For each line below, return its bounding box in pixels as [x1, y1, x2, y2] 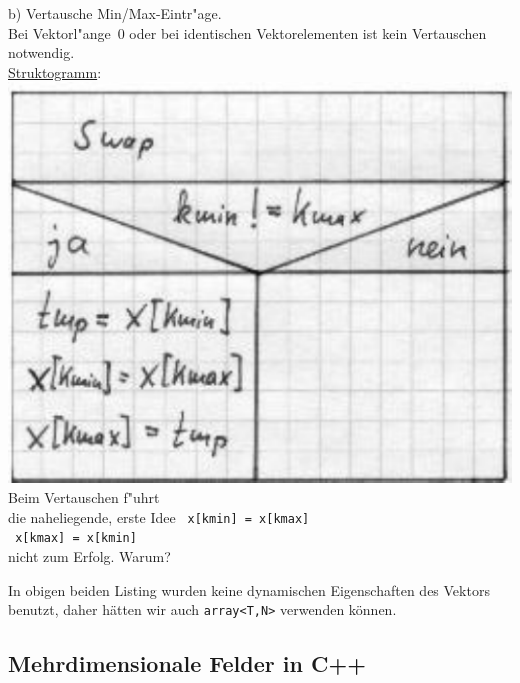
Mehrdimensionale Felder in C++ [8, 648, 366, 679]
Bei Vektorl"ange [8, 22, 111, 43]
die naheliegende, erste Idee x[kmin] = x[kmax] [8, 506, 310, 527]
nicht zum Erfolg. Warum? [8, 545, 171, 566]
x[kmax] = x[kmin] [15, 531, 137, 546]
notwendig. [8, 42, 75, 63]
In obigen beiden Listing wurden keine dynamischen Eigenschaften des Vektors [8, 579, 490, 600]
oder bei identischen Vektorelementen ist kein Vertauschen [129, 22, 487, 43]
